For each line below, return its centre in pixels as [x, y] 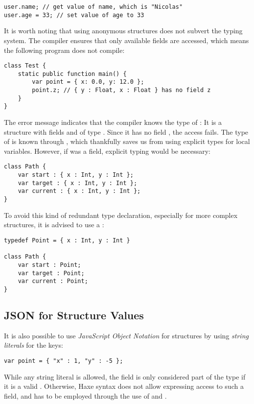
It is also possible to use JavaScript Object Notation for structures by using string [126, 335]
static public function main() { [72, 74]
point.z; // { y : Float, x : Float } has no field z [121, 90]
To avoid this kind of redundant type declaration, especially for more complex [121, 215]
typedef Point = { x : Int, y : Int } [67, 240]
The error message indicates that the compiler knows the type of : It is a [113, 122]
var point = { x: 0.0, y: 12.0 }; [88, 82]
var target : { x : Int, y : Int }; [78, 183]
